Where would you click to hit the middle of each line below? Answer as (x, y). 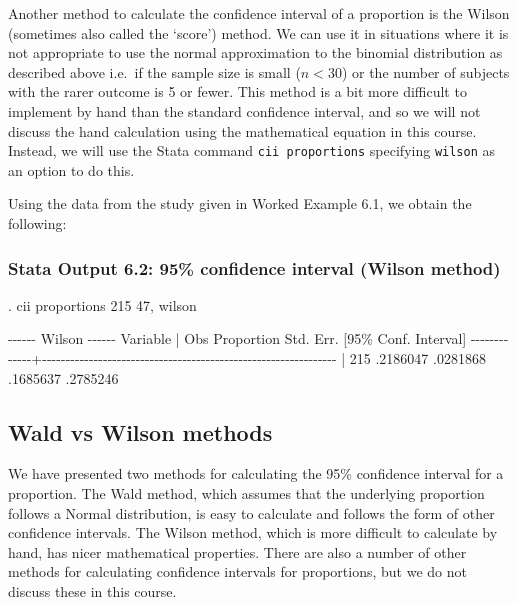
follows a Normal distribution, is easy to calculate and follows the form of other (251, 512)
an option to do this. (71, 169)
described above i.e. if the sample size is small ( (154, 71)
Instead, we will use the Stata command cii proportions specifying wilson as (252, 150)
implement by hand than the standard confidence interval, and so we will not (244, 110)
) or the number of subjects (425, 71)
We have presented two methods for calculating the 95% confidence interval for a (256, 473)
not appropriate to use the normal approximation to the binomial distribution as (255, 52)
